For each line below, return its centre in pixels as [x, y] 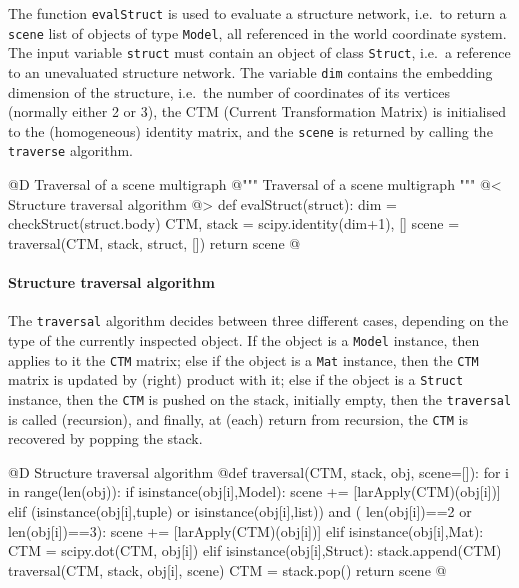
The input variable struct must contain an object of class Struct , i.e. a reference [259, 52]
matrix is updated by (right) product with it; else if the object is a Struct [236, 379]
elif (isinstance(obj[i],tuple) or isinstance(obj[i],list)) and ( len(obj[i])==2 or [240, 511]
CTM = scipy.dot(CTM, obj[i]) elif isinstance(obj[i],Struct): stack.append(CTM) [255, 550]
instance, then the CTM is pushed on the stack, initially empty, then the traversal [260, 398]
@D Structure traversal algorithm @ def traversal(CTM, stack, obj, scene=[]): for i [258, 471]
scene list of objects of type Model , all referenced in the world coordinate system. [257, 32]
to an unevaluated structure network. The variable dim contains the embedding [250, 71]
